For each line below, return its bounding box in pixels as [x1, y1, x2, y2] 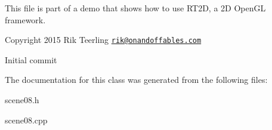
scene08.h [5, 94, 39, 106]
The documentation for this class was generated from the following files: [5, 73, 268, 86]
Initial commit [5, 53, 57, 66]
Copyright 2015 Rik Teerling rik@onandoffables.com [5, 33, 202, 46]
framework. [5, 13, 46, 26]
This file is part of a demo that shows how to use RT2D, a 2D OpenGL [5, 2, 266, 14]
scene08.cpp [5, 113, 48, 126]
